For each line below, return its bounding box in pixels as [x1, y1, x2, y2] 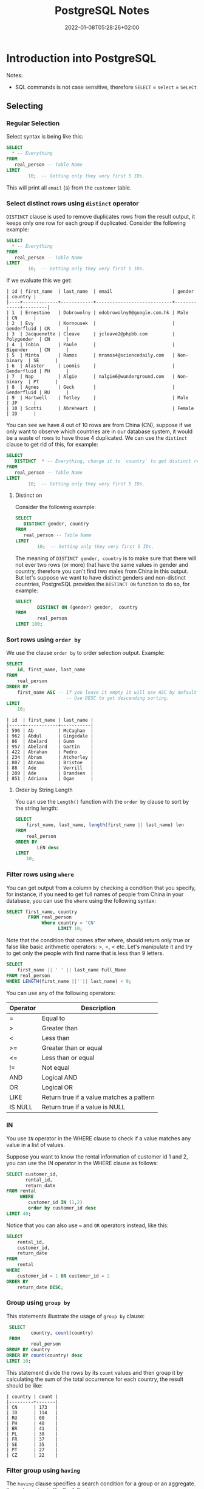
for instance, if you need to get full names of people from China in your [6, 891, 184, 898]
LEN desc [37, 844, 59, 851]
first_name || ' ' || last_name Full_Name [17, 967, 126, 973]
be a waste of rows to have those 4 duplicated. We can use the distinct [6, 434, 188, 442]
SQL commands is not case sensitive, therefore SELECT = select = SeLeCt [15, 83, 197, 91]
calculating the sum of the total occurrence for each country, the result [6, 1375, 184, 1383]
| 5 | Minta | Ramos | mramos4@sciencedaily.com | [6, 352, 175, 358]
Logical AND [41, 1073, 78, 1081]
